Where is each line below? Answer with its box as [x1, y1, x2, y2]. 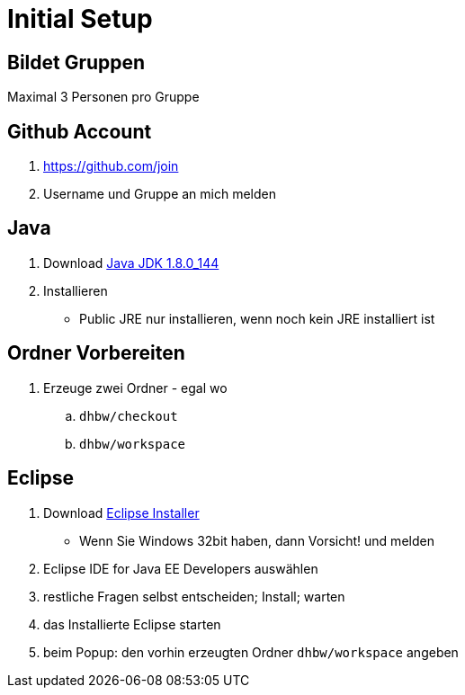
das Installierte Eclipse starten [43, 616, 221, 632]
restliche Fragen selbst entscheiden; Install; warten [43, 588, 345, 604]
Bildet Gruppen [7, 50, 146, 74]
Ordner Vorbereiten [7, 342, 185, 365]
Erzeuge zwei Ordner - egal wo [43, 379, 228, 396]
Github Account [7, 120, 152, 143]
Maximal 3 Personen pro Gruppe [7, 89, 200, 105]
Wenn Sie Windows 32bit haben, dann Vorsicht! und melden [79, 532, 434, 548]
